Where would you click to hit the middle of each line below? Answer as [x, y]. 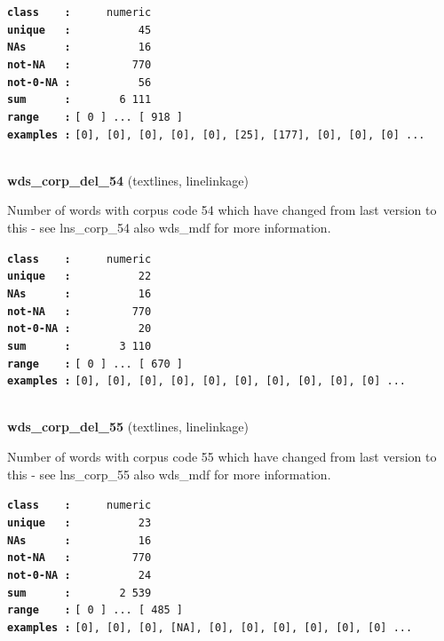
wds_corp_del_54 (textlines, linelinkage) [128, 180]
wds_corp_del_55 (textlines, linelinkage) [128, 427]
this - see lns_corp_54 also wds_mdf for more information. [169, 228]
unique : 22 [79, 277]
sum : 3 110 [79, 346]
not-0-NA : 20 [79, 329]
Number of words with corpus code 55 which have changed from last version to [222, 457]
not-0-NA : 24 [79, 575]
